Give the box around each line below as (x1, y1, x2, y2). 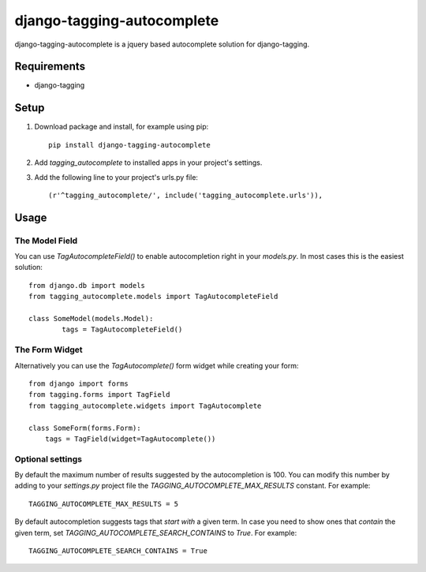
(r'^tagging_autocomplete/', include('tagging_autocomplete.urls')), (48, 190, 323, 200)
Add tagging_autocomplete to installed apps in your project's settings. (34, 158, 263, 167)
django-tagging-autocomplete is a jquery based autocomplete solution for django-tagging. (14, 39, 310, 49)
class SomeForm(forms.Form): (28, 423, 141, 432)
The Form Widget (14, 344, 83, 355)
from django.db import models (28, 281, 146, 290)
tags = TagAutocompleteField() (62, 325, 183, 335)
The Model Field (14, 235, 78, 246)
